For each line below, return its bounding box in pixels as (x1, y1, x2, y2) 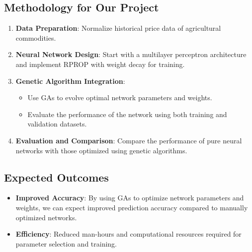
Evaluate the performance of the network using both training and (27, 109, 227, 119)
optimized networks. (15, 212, 77, 222)
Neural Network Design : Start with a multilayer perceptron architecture (15, 49, 247, 60)
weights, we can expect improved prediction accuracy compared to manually (15, 202, 248, 212)
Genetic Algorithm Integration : (15, 75, 125, 86)
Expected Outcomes (4, 169, 109, 185)
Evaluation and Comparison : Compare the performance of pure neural (15, 135, 242, 145)
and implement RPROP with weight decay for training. (15, 59, 185, 69)
